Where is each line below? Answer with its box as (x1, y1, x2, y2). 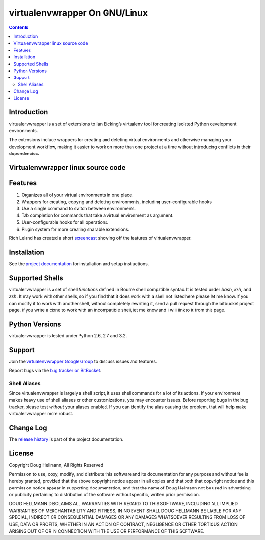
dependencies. (9, 150, 39, 156)
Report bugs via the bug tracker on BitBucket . (9, 368, 102, 374)
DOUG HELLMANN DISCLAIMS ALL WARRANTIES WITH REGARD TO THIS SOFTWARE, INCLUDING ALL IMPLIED (9, 501, 238, 507)
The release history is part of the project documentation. (9, 437, 124, 442)
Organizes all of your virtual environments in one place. (21, 192, 133, 198)
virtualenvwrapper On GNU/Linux (9, 7, 148, 18)
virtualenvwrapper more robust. (9, 411, 74, 416)
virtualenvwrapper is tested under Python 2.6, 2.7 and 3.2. (9, 333, 127, 339)
